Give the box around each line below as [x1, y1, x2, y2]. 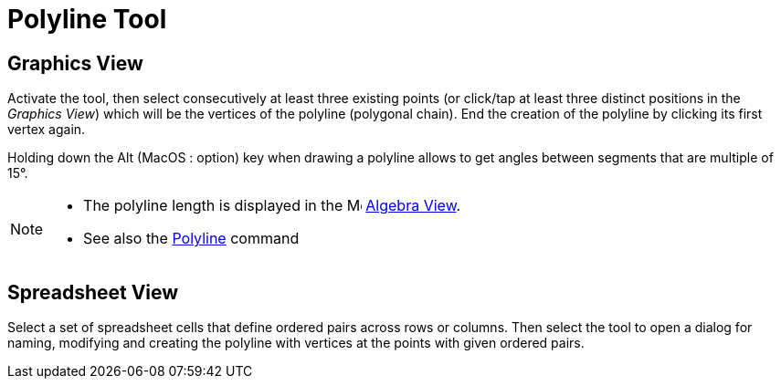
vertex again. [7, 121, 86, 138]
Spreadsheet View [7, 280, 179, 304]
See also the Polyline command [83, 229, 300, 248]
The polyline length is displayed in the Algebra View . [83, 196, 461, 215]
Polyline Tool [7, 4, 167, 35]
